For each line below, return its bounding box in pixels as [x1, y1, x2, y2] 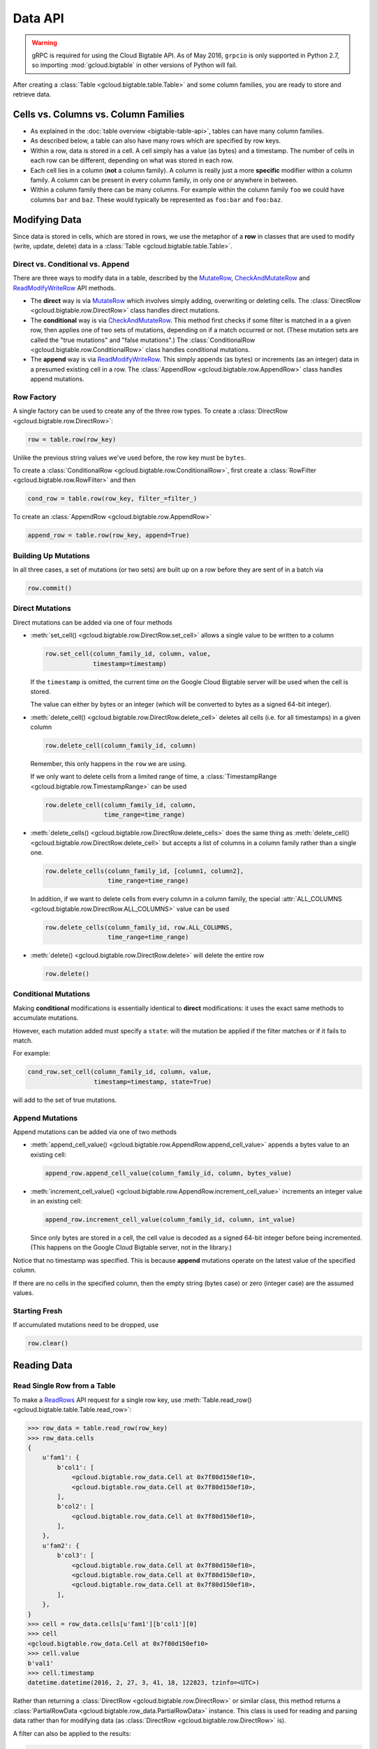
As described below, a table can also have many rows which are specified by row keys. [30, 136, 281, 145]
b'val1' [27, 1659, 54, 1667]
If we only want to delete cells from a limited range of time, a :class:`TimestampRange [30, 772, 277, 781]
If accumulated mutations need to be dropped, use [13, 1321, 159, 1329]
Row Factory [13, 392, 57, 402]
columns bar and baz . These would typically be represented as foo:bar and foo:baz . [30, 195, 283, 204]
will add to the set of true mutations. [13, 1096, 117, 1104]
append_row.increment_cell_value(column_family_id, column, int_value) [45, 1216, 296, 1224]
